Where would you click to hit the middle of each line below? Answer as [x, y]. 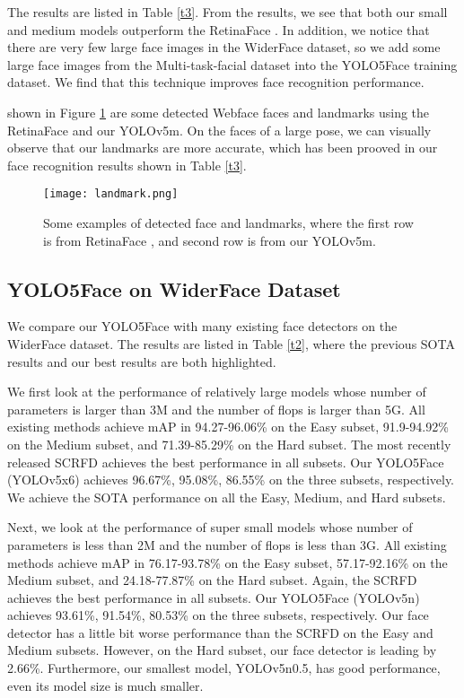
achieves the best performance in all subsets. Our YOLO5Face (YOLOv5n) [214, 597]
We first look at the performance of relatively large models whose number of [217, 392]
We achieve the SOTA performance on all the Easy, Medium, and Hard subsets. [227, 497]
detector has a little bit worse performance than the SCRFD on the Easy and [220, 632]
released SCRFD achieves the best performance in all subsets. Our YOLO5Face [226, 462]
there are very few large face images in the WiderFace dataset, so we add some [224, 47]
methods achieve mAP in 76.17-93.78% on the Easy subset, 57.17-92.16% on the [228, 562]
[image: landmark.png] [111, 194]
